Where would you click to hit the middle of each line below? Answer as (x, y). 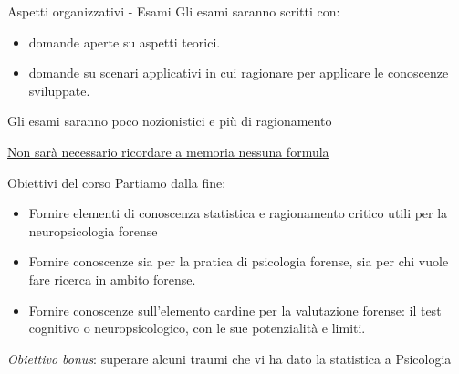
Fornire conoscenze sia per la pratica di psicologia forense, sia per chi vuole (239, 261)
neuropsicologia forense (93, 230)
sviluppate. (59, 90)
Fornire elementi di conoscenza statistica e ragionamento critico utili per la (238, 213)
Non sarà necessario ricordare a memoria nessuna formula (168, 151)
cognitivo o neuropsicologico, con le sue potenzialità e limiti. (197, 328)
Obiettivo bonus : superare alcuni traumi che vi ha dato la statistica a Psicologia (229, 358)
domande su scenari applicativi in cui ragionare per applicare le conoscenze (239, 73)
